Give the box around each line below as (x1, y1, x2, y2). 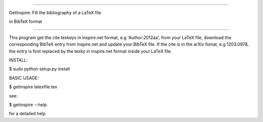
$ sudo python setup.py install (9, 66, 70, 72)
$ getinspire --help (9, 102, 47, 107)
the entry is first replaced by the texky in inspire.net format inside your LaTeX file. (9, 48, 172, 54)
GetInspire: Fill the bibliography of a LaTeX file (9, 10, 102, 16)
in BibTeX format (9, 18, 42, 24)
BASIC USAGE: (9, 75, 39, 81)
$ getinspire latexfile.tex (9, 84, 57, 90)
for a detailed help (9, 111, 46, 117)
